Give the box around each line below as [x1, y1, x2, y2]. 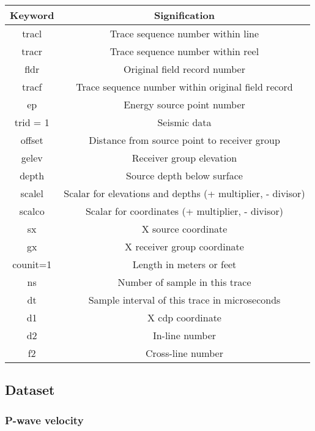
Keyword [10, 8, 54, 22]
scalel [20, 186, 43, 200]
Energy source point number [124, 97, 245, 111]
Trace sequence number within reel [109, 44, 259, 58]
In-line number [152, 328, 217, 342]
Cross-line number [146, 346, 223, 360]
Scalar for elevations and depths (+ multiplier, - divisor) [64, 186, 305, 200]
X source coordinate [141, 222, 228, 236]
